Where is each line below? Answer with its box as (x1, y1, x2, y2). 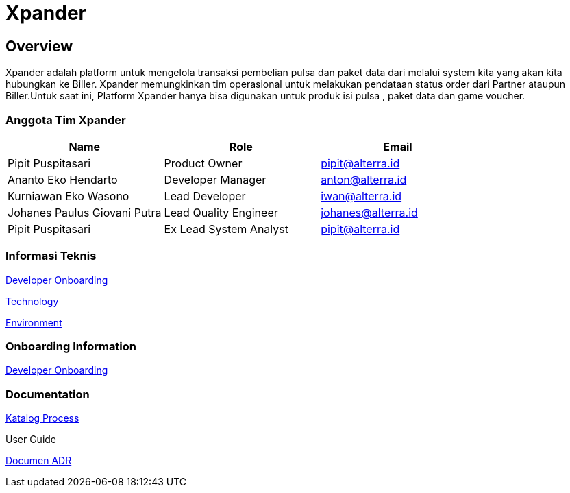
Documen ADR (5, 455, 72, 467)
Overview (5, 37, 73, 55)
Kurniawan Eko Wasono (8, 189, 129, 203)
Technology (5, 295, 59, 307)
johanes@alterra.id (321, 205, 418, 219)
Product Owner (164, 156, 243, 170)
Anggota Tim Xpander (5, 112, 126, 127)
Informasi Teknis (5, 249, 97, 263)
